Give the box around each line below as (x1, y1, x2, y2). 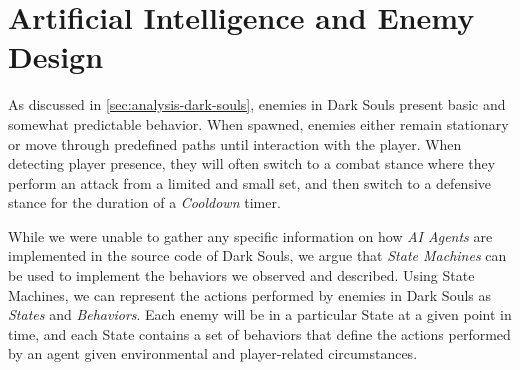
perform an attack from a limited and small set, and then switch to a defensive (8, 172, 492, 193)
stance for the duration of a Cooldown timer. (8, 192, 281, 213)
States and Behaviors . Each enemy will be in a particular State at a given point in (8, 304, 512, 325)
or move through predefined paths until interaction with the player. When (8, 133, 462, 154)
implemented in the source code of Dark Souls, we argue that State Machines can (8, 245, 507, 266)
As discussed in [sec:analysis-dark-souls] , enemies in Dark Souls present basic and (8, 94, 506, 115)
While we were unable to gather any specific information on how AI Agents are (8, 225, 493, 246)
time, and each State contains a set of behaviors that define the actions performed (8, 323, 511, 344)
